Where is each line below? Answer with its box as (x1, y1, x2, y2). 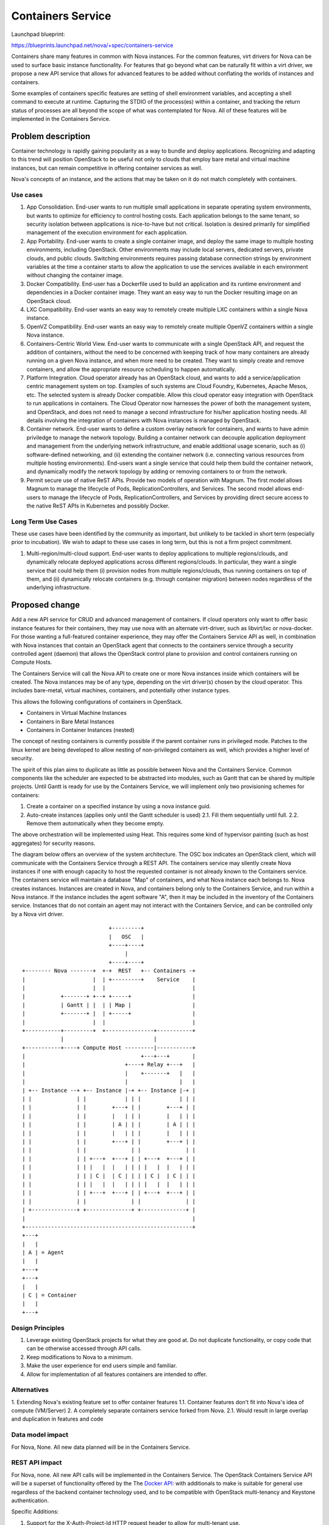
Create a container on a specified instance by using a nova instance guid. (26, 803, 211, 810)
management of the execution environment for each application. (26, 229, 188, 236)
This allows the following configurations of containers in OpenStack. (11, 698, 183, 705)
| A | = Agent (22, 1249, 64, 1256)
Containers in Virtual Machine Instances (26, 709, 127, 717)
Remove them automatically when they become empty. (26, 819, 164, 827)
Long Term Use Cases (11, 517, 78, 526)
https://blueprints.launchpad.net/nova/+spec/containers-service (11, 41, 174, 49)
